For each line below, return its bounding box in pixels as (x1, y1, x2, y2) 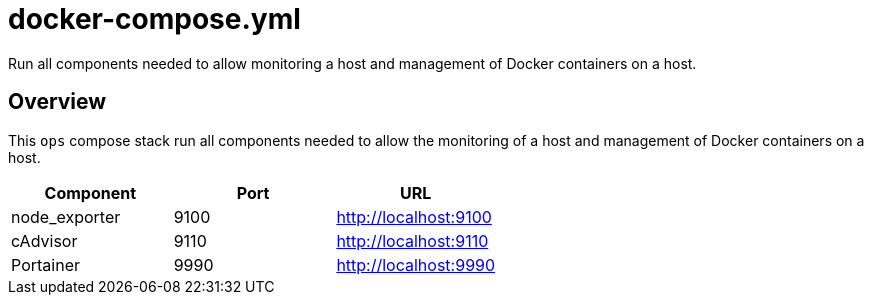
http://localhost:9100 (336, 206, 492, 227)
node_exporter (11, 206, 121, 227)
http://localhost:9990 (336, 254, 496, 275)
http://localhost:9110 (336, 230, 489, 251)
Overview (8, 89, 107, 115)
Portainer (11, 254, 80, 275)
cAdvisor (11, 230, 78, 251)
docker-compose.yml (8, 2, 301, 36)
